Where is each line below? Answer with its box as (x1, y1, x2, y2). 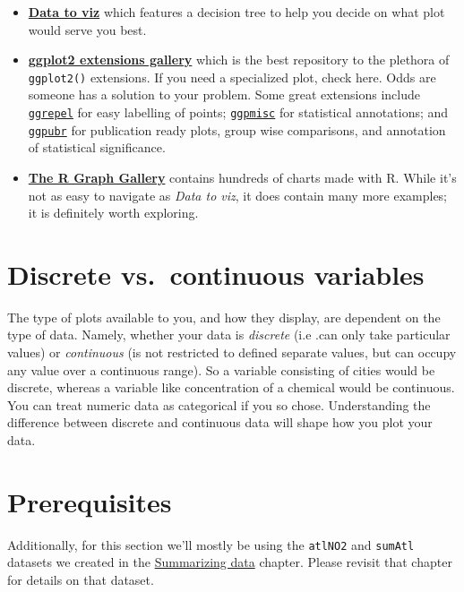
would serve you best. (28, 20, 147, 39)
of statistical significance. (28, 138, 166, 157)
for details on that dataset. (7, 570, 154, 588)
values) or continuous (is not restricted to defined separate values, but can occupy (7, 343, 457, 362)
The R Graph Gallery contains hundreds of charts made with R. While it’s (28, 167, 457, 186)
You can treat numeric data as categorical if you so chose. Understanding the (7, 395, 431, 414)
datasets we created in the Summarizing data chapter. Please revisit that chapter (7, 553, 452, 571)
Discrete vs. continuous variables (7, 255, 425, 292)
